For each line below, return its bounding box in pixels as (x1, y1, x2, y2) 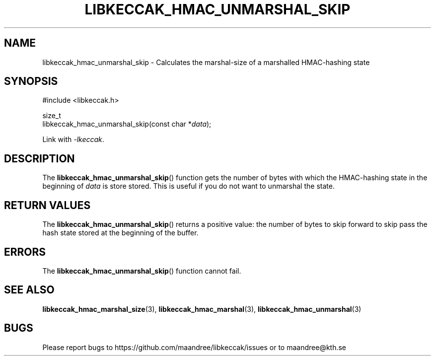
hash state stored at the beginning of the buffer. (42, 228, 199, 237)
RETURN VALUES (4, 199, 91, 212)
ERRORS (4, 245, 46, 258)
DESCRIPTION (4, 152, 75, 165)
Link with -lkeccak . (42, 135, 104, 144)
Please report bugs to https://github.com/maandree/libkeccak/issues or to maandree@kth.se (42, 343, 347, 352)
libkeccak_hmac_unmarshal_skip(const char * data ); (42, 120, 212, 129)
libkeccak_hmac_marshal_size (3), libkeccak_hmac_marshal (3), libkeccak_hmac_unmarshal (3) (42, 304, 362, 313)
